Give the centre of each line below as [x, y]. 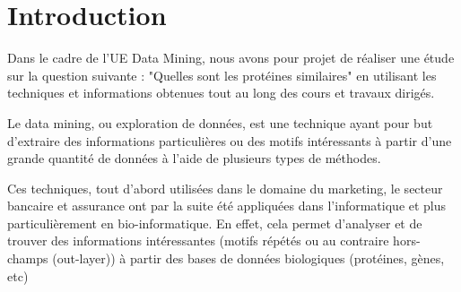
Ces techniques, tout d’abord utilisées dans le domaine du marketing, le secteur [225, 188]
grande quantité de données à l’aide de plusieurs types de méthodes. [194, 158]
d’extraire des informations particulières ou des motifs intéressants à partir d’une [230, 140]
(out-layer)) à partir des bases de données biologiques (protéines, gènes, [248, 258]
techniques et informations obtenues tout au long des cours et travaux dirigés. [221, 93]
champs [28, 258]
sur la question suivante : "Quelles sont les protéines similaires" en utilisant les [222, 75]
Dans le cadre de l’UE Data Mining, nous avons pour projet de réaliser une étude [231, 58]
